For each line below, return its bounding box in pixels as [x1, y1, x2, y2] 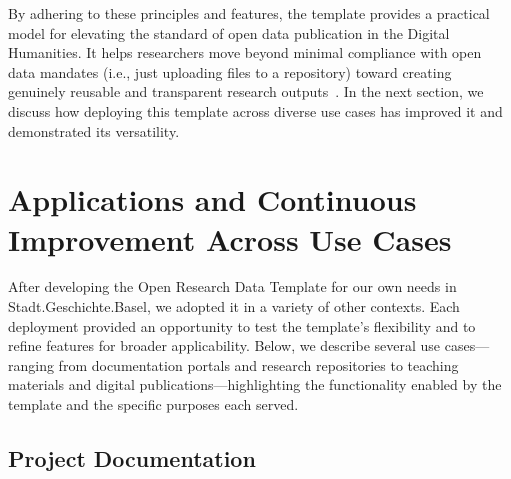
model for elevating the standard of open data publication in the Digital [8, 22, 450, 43]
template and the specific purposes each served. [8, 394, 299, 415]
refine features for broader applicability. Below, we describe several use [8, 335, 441, 356]
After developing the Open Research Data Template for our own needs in [8, 276, 457, 297]
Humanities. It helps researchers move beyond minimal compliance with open [8, 42, 482, 63]
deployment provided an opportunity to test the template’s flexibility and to [8, 315, 476, 336]
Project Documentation [8, 443, 256, 474]
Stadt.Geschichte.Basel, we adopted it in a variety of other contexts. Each [8, 296, 460, 317]
